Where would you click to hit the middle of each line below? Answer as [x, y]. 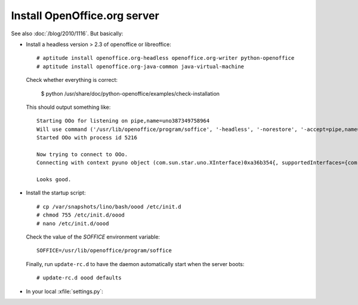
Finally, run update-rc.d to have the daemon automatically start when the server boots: [135, 264]
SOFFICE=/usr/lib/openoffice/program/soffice [104, 251]
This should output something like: [68, 107]
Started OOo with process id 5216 [87, 138]
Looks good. [54, 180]
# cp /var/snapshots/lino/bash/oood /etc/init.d [109, 207]
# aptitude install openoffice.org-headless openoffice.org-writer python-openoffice [166, 58]
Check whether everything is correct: [72, 80]
